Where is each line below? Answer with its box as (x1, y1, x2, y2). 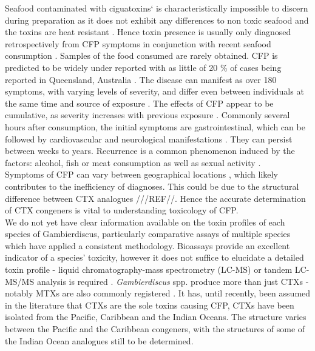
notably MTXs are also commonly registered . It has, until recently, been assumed (5, 287, 311, 299)
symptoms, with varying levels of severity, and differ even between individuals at (5, 85, 304, 98)
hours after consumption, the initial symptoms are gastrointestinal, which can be (5, 120, 305, 133)
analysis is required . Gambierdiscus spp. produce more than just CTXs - (36, 275, 309, 287)
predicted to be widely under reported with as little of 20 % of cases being (5, 61, 282, 73)
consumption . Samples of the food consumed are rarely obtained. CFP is (5, 49, 278, 62)
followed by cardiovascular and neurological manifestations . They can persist (5, 132, 293, 145)
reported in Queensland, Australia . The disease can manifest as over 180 (5, 73, 277, 85)
